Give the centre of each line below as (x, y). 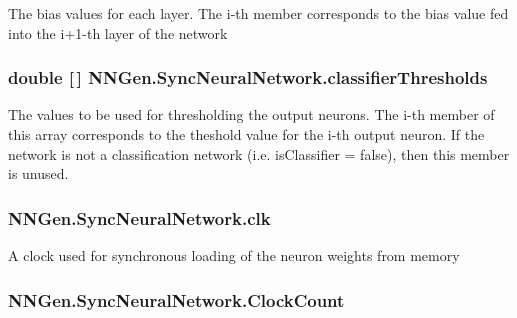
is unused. (38, 173)
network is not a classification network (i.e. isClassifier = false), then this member (259, 153)
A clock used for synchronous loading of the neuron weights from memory (234, 255)
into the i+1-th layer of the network (118, 32)
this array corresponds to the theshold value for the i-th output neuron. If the (246, 134)
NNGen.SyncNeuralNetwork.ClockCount (176, 299)
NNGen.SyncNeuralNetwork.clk (139, 217)
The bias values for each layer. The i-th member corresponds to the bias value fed (258, 13)
